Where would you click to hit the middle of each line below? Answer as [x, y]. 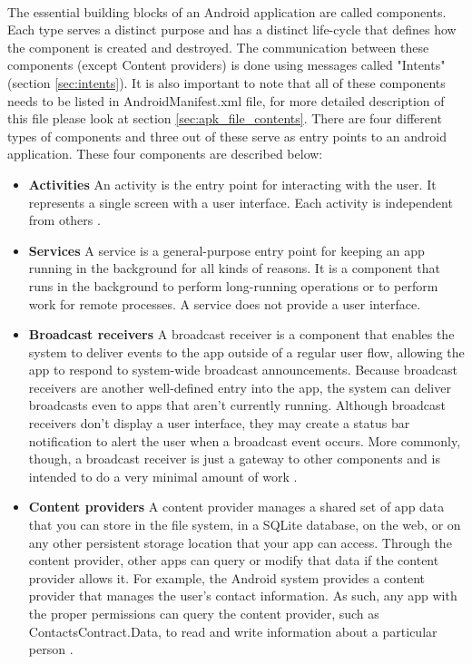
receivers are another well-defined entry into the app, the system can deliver [240, 387]
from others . [64, 220]
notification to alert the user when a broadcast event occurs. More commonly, [245, 440]
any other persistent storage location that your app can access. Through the [240, 542]
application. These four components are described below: [165, 154]
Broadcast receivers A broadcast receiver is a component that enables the [241, 334]
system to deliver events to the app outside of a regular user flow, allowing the [246, 352]
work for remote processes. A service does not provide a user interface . [225, 303]
